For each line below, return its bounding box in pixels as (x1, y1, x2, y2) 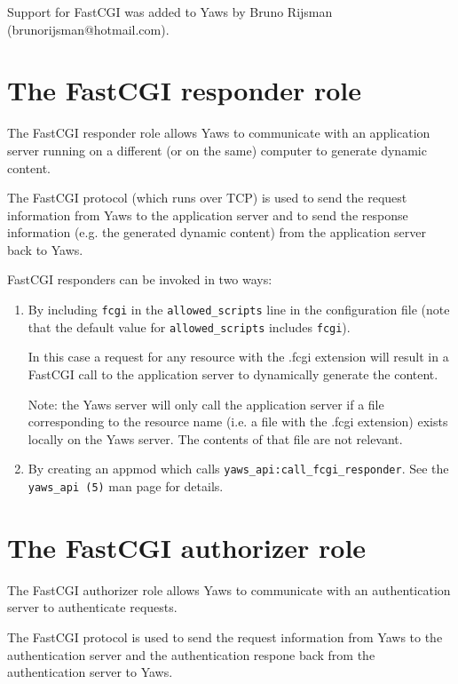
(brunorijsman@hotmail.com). (7, 20, 170, 38)
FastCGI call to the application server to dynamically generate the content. (28, 364, 438, 383)
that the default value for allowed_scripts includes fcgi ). (28, 317, 351, 336)
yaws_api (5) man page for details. (28, 477, 224, 495)
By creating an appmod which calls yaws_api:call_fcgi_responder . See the (28, 459, 449, 478)
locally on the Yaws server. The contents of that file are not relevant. (28, 429, 403, 448)
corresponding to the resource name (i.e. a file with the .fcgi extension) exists (28, 412, 448, 431)
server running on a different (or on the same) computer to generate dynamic (7, 140, 427, 159)
